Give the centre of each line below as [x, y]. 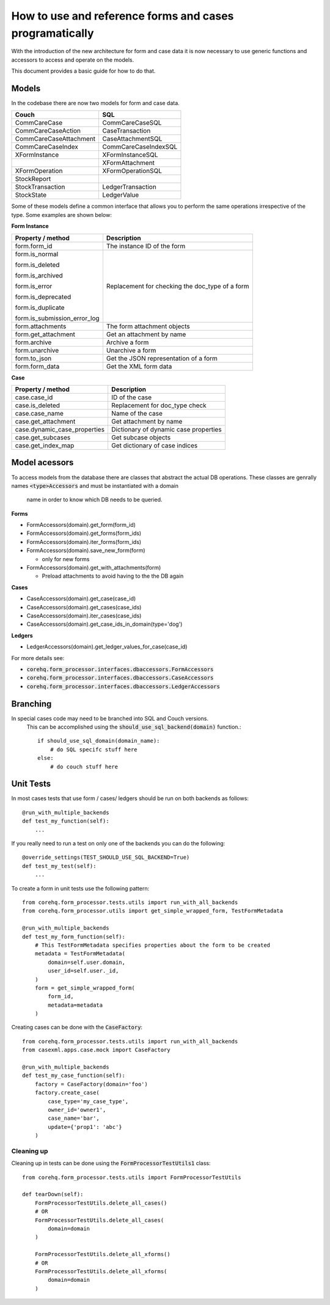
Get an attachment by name [146, 334]
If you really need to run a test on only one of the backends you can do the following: [118, 844]
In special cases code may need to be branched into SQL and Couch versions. [110, 718]
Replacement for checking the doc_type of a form [178, 286]
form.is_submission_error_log [57, 318]
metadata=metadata [75, 1005]
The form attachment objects [148, 326]
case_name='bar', [74, 1118]
